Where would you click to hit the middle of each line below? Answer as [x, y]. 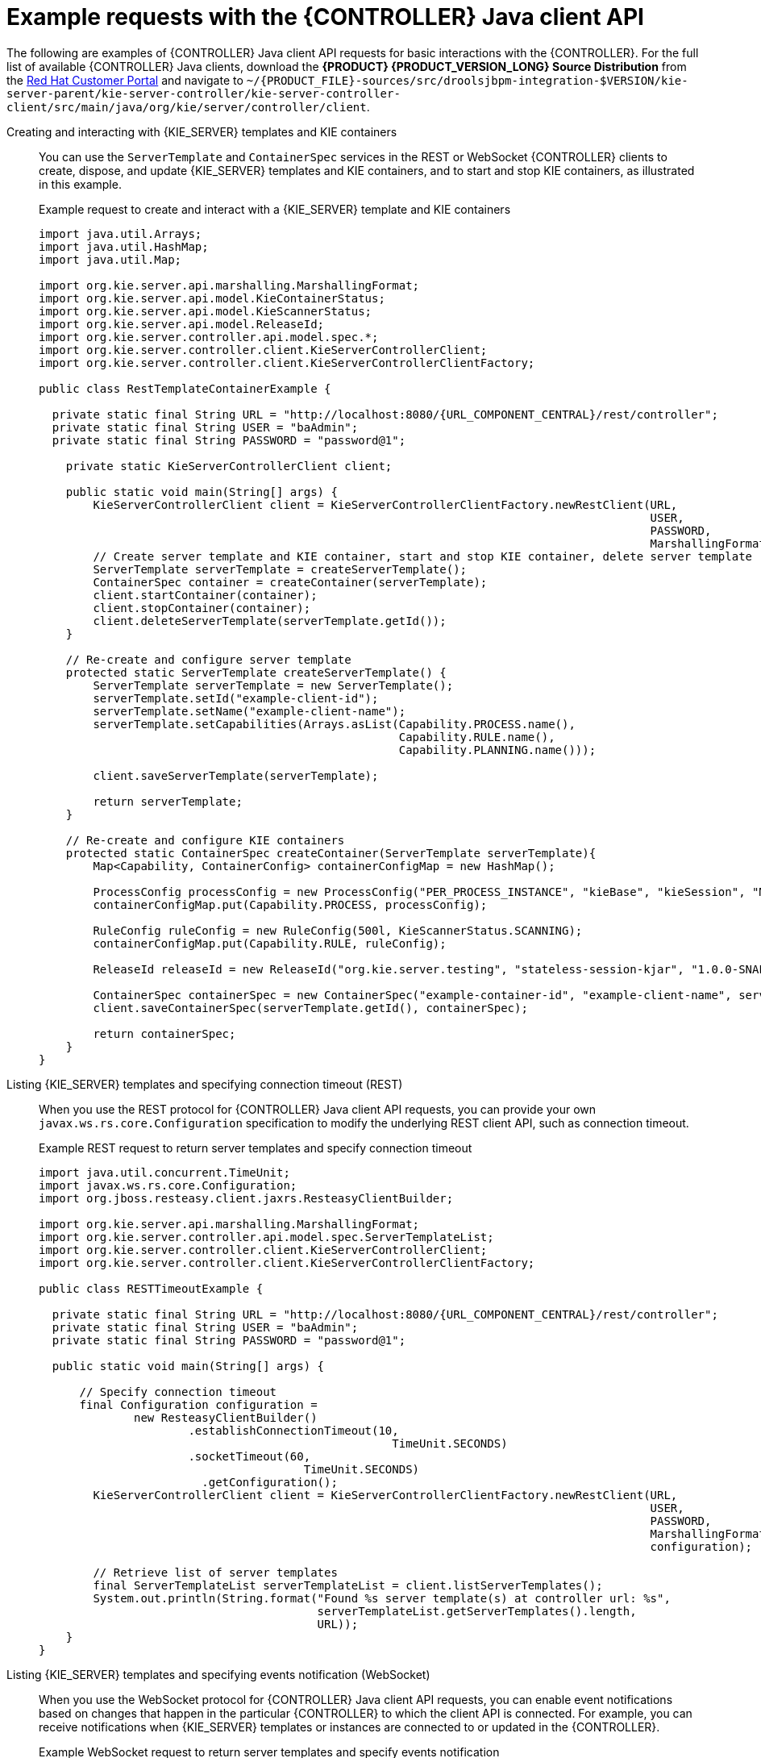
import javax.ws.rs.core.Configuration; [168, 1185]
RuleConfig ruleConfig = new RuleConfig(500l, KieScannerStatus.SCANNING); [338, 930]
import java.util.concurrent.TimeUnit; [164, 1172]
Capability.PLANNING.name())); [497, 750]
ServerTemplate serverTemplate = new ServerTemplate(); [273, 685]
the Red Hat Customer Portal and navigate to [125, 80]
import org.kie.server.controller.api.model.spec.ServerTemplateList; [266, 1237]
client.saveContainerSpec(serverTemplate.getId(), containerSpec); [310, 1008]
